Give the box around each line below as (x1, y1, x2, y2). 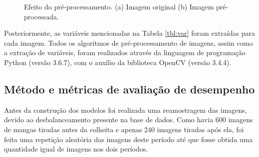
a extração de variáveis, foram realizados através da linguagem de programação (4, 47, 246, 58)
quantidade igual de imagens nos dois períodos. (4, 144, 148, 154)
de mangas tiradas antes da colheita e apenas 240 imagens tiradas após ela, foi (4, 124, 244, 134)
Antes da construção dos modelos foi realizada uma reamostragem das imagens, (4, 104, 247, 115)
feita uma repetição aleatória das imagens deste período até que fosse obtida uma (4, 134, 253, 144)
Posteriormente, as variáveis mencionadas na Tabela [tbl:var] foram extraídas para (4, 28, 255, 38)
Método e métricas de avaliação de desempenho (4, 81, 255, 96)
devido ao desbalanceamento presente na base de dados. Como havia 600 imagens (4, 114, 253, 125)
